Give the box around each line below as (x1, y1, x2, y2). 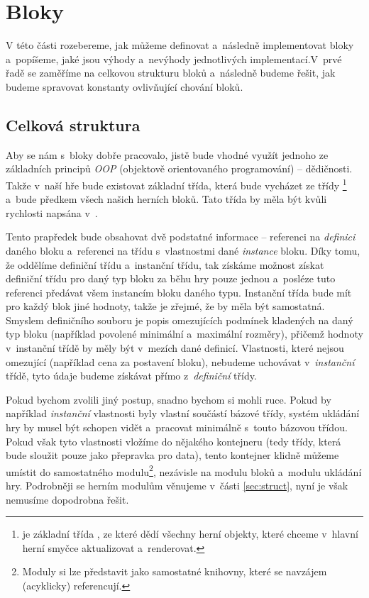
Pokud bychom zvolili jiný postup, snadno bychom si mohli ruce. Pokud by (6, 392, 331, 406)
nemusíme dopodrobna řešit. (6, 492, 129, 506)
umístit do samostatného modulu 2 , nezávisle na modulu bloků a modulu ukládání (6, 462, 362, 479)
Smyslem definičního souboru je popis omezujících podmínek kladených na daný (6, 312, 353, 327)
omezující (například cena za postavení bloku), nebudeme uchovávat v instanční (6, 354, 355, 369)
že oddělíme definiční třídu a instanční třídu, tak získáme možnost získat (6, 257, 324, 272)
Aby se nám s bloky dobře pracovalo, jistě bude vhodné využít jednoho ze (6, 147, 329, 162)
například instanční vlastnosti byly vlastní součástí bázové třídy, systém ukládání (6, 406, 360, 421)
